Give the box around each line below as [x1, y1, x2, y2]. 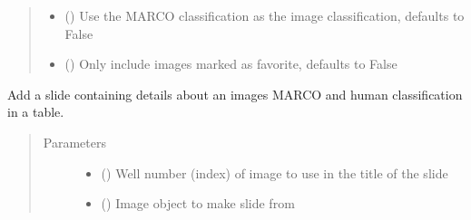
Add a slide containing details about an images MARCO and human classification [7, 84, 463, 103]
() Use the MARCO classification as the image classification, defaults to [64, 6, 465, 24]
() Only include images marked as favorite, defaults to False [64, 54, 397, 73]
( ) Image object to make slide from [101, 194, 295, 213]
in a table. [7, 102, 64, 121]
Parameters [43, 132, 106, 151]
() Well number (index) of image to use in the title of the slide [101, 163, 448, 182]
